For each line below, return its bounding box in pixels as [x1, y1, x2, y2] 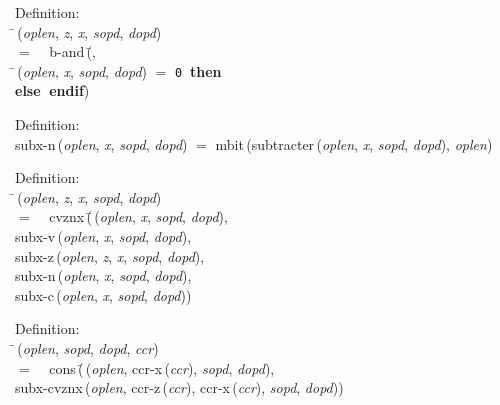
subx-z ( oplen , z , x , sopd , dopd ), [15, 245, 205, 266]
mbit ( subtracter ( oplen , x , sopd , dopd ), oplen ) [215, 133, 493, 154]
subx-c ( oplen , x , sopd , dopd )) [15, 284, 192, 305]
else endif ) [15, 80, 90, 101]
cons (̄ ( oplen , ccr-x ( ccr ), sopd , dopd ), [49, 357, 275, 378]
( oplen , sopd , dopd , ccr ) [17, 337, 159, 358]
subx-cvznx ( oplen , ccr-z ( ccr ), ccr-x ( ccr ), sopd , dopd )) [15, 377, 344, 398]
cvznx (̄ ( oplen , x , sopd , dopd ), [49, 206, 228, 227]
